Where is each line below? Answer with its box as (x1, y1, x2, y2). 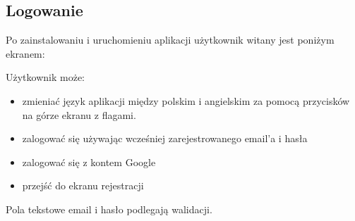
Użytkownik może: (6, 70, 85, 84)
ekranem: (6, 46, 45, 61)
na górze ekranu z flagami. (22, 107, 136, 122)
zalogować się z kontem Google (22, 154, 156, 169)
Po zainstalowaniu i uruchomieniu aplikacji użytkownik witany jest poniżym (6, 32, 335, 47)
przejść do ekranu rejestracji (22, 178, 144, 193)
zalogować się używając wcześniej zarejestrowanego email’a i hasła (22, 131, 308, 146)
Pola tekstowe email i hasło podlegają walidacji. (6, 201, 212, 216)
